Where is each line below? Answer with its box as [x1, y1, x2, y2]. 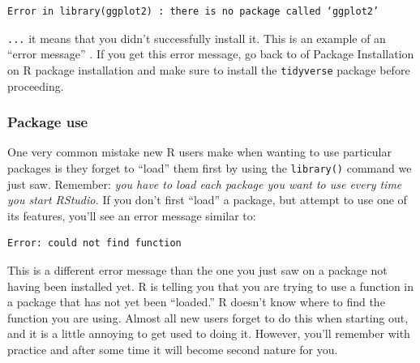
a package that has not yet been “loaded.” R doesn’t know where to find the [7, 293, 385, 310]
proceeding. [7, 77, 64, 94]
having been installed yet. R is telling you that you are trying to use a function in [7, 277, 414, 294]
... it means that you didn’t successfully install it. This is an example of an [7, 29, 386, 46]
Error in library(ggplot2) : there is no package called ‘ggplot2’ [7, 6, 379, 17]
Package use [7, 112, 88, 132]
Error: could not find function [7, 237, 182, 250]
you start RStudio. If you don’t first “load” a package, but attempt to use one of [7, 191, 407, 208]
